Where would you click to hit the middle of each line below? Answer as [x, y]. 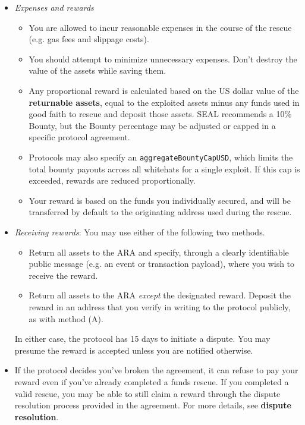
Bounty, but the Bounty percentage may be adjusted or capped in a [152, 125]
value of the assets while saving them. [98, 70]
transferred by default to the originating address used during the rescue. [160, 212]
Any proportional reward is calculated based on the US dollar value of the [164, 90]
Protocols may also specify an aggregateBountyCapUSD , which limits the [161, 157]
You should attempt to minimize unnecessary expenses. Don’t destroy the [163, 59]
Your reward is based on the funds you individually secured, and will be [160, 200]
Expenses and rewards [54, 7]
